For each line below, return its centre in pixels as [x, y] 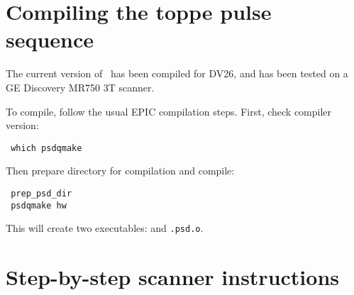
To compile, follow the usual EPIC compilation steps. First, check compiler [169, 111]
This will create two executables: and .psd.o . [105, 228]
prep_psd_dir [42, 193]
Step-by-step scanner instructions [172, 277]
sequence [50, 39]
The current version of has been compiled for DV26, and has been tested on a [177, 73]
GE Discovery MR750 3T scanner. [80, 87]
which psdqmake [46, 148]
